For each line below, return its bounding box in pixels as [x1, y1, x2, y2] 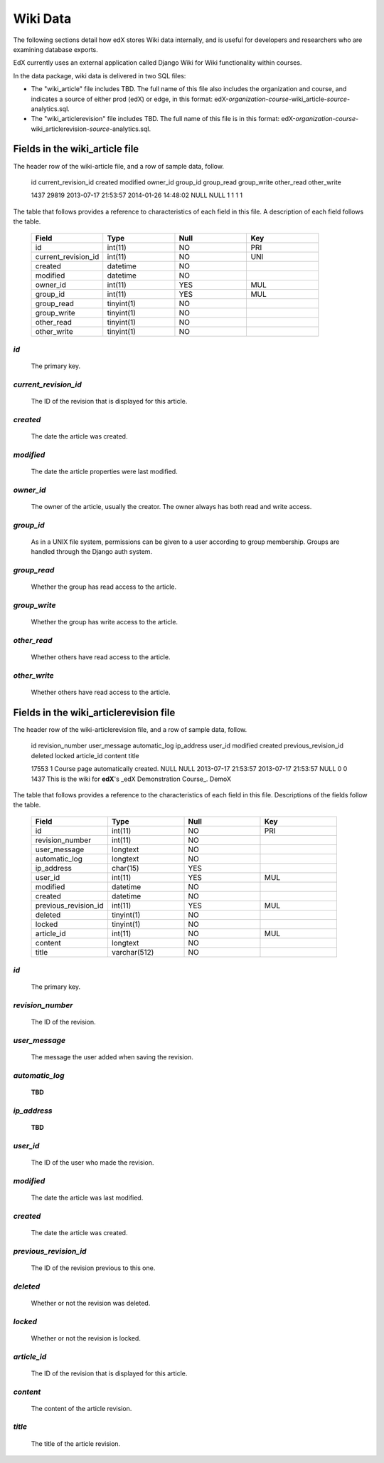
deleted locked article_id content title [31, 751, 140, 760]
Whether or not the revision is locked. [31, 1333, 142, 1342]
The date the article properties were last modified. [31, 467, 178, 476]
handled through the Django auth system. [31, 547, 153, 556]
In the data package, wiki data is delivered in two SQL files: [13, 71, 186, 80]
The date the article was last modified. [31, 1193, 144, 1202]
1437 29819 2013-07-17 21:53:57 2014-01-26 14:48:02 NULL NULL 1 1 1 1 [31, 191, 243, 199]
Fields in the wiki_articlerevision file [13, 706, 176, 718]
